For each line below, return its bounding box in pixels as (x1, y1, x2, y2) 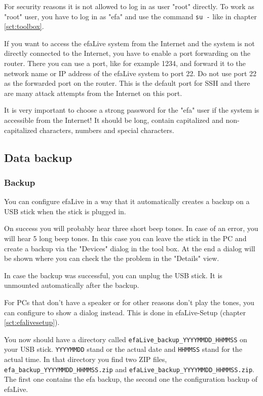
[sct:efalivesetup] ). (4, 317, 60, 327)
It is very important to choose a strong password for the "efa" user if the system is (4, 105, 259, 115)
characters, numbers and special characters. (39, 124, 174, 135)
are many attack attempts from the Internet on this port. (4, 87, 182, 98)
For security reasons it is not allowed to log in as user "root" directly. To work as (4, 1, 254, 11)
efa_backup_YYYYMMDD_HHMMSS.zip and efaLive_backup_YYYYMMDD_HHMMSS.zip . (4, 364, 254, 374)
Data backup (4, 149, 72, 165)
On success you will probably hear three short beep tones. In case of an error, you (4, 223, 258, 234)
